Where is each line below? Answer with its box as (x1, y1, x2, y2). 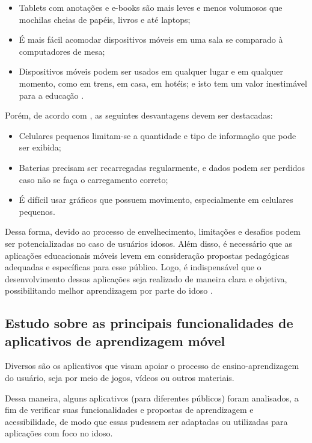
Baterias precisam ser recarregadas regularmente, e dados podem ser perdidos (19, 161, 305, 173)
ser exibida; (19, 141, 61, 153)
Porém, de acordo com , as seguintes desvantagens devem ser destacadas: (5, 109, 273, 122)
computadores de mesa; (19, 45, 105, 57)
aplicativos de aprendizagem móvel (5, 331, 225, 350)
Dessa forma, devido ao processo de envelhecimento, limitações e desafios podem (5, 225, 301, 238)
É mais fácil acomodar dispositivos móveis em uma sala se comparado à (19, 33, 283, 46)
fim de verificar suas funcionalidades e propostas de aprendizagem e (5, 403, 254, 416)
